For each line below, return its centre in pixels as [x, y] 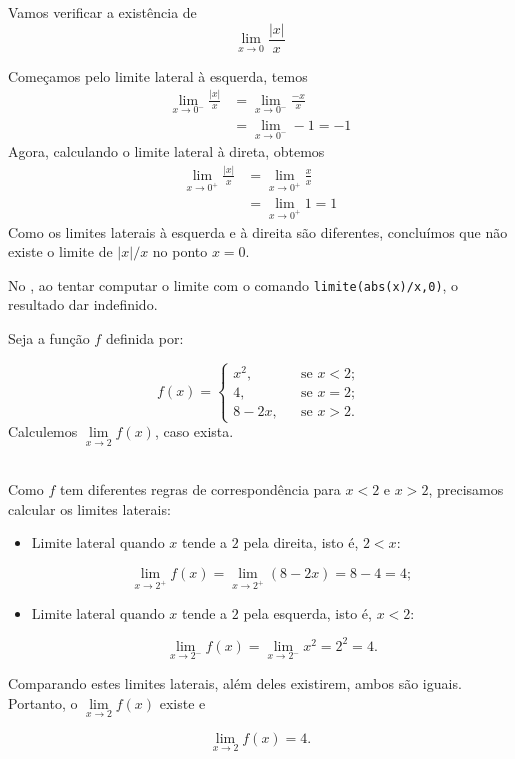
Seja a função [49, 338]
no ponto [180, 251]
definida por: [144, 338]
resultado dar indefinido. [83, 304]
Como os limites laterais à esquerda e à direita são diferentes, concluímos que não [258, 231]
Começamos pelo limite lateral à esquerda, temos [158, 75]
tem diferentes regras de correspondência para [200, 489]
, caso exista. [194, 431]
